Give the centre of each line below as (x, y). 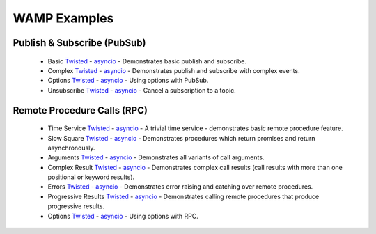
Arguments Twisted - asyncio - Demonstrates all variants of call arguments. (156, 157)
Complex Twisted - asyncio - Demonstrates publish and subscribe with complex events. (174, 70)
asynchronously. (71, 148)
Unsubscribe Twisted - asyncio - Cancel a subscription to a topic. (142, 90)
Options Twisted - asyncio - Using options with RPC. (123, 216)
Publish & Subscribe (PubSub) (79, 43)
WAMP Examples (63, 18)
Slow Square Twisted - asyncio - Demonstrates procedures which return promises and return (182, 138)
